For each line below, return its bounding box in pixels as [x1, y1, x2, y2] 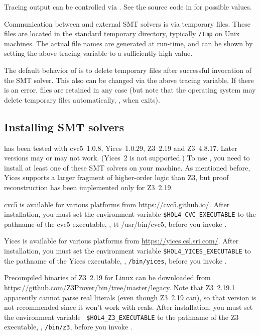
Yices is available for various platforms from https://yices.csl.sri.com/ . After [4, 235, 239, 246]
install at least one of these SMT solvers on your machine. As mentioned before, [4, 162, 250, 173]
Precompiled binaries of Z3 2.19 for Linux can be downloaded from [4, 272, 211, 283]
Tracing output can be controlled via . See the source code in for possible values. [4, 2, 252, 12]
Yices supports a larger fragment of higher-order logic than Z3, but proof [4, 172, 229, 183]
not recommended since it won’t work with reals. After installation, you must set [4, 302, 253, 312]
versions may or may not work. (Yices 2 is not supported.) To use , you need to [4, 152, 250, 163]
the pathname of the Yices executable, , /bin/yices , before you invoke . [4, 255, 227, 266]
